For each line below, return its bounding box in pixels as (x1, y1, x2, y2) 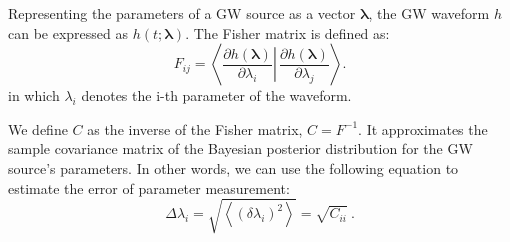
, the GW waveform (368, 3, 490, 23)
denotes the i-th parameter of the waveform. (81, 85, 352, 106)
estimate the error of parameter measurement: (8, 177, 290, 198)
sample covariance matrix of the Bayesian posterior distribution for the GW (8, 138, 473, 159)
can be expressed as (8, 22, 129, 43)
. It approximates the (358, 118, 488, 139)
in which (8, 85, 60, 106)
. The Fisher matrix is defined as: (185, 22, 390, 43)
